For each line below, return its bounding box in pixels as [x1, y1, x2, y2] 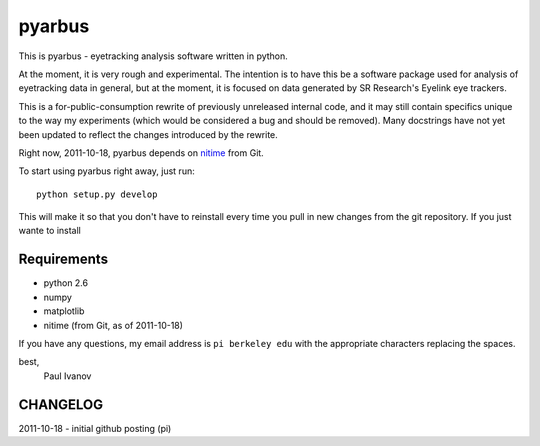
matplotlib [43, 305, 85, 317]
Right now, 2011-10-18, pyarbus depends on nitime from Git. [18, 146, 264, 159]
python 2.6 [43, 277, 89, 289]
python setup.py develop [36, 188, 158, 200]
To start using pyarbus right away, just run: [18, 165, 195, 177]
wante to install [18, 225, 82, 237]
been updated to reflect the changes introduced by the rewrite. [18, 128, 279, 140]
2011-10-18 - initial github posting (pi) [18, 422, 172, 434]
